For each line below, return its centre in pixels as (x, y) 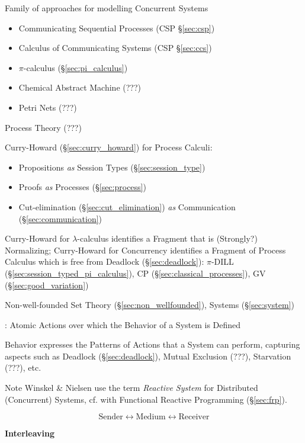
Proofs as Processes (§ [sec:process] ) (82, 187)
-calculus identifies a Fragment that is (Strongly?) (167, 238)
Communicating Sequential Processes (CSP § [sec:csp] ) (117, 28)
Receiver (194, 417)
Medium (151, 417)
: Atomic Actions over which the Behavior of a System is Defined (123, 324)
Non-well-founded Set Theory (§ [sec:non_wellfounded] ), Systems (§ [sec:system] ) (150, 305)
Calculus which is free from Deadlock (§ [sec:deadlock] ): (105, 261)
